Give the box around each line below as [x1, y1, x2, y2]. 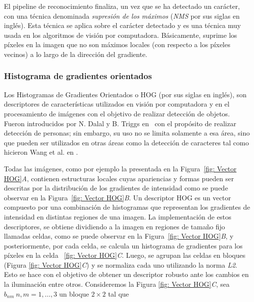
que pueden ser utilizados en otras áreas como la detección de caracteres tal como [4, 137, 249, 147]
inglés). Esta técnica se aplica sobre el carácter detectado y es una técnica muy [4, 20, 241, 30]
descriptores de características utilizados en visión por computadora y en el [4, 99, 229, 109]
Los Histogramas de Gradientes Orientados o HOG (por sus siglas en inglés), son [4, 89, 247, 99]
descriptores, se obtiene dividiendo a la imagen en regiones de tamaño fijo [4, 221, 225, 231]
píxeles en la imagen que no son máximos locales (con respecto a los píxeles [4, 39, 230, 50]
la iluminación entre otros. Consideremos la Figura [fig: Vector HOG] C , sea [4, 279, 230, 289]
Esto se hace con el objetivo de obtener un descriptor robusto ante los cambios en [4, 269, 249, 279]
